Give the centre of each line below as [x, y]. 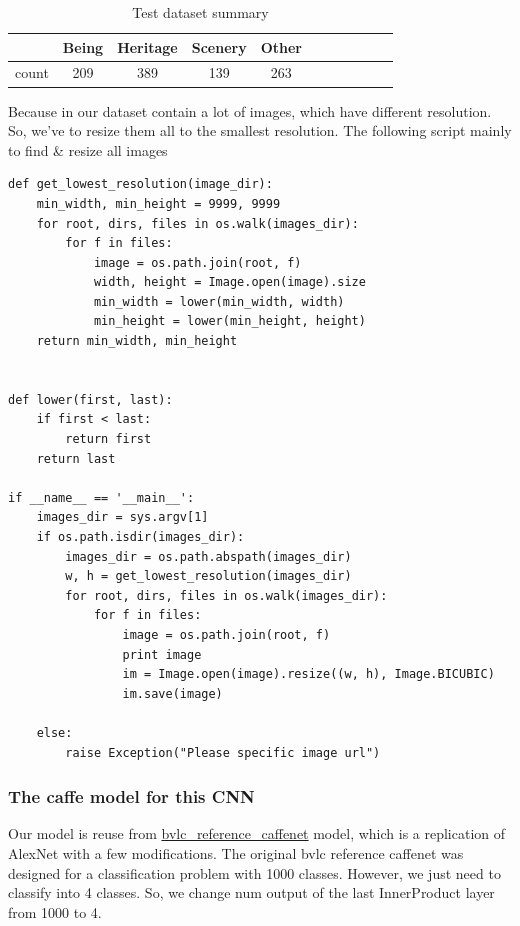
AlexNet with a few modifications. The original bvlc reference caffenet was [236, 852]
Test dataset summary [200, 12]
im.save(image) [172, 693]
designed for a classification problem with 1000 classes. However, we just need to [254, 872]
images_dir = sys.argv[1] [122, 517]
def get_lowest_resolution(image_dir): [140, 184]
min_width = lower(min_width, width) [219, 301]
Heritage [147, 46]
